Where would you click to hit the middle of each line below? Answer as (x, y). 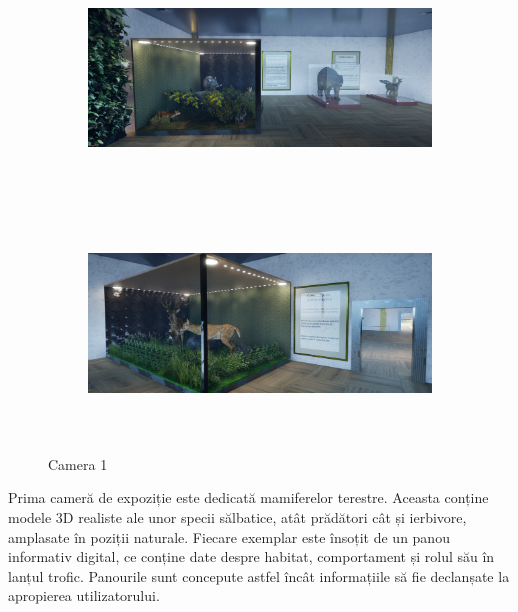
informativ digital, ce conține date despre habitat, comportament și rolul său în (251, 556)
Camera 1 (78, 463)
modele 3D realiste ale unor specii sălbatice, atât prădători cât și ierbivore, (237, 516)
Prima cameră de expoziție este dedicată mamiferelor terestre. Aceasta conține (248, 497)
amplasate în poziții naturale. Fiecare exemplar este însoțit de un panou (229, 536)
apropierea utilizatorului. (84, 595)
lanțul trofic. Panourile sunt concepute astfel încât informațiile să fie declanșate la (259, 575)
